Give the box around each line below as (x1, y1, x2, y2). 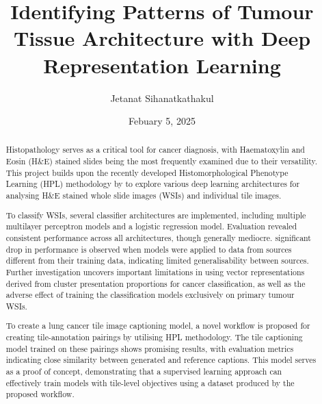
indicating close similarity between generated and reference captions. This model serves (5, 354, 317, 366)
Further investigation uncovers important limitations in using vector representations (5, 266, 305, 277)
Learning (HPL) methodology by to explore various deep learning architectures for (5, 178, 300, 190)
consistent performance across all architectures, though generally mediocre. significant (5, 231, 311, 243)
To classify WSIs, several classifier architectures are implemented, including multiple (5, 209, 306, 220)
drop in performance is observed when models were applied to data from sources (5, 243, 292, 255)
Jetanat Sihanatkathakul (110, 90, 214, 105)
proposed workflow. (5, 388, 75, 400)
